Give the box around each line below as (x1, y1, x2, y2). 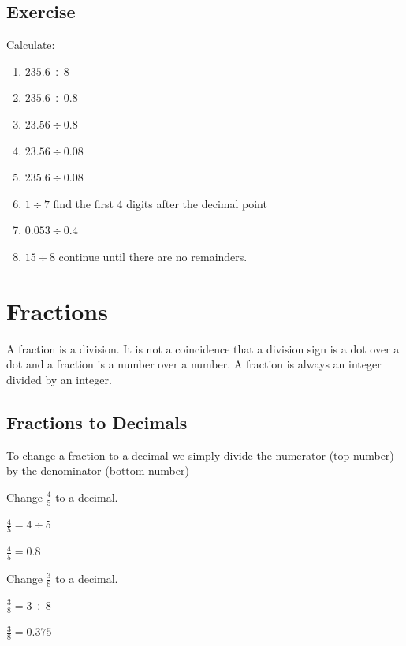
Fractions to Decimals (6, 409, 188, 434)
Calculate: (6, 36, 55, 53)
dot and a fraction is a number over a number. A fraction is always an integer (6, 356, 382, 372)
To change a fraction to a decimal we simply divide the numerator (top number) (6, 446, 394, 463)
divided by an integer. (6, 371, 112, 387)
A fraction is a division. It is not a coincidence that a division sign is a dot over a (6, 340, 400, 357)
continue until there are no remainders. (58, 248, 248, 264)
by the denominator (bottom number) (6, 462, 189, 479)
